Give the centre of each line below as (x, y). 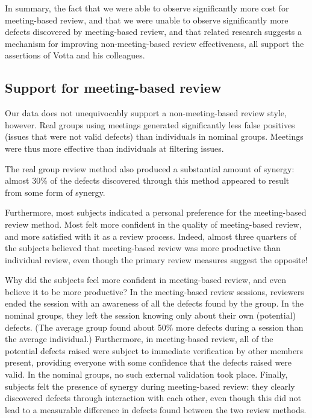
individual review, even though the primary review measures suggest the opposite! (156, 259)
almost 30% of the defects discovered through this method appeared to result (147, 180)
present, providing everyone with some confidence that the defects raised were (148, 362)
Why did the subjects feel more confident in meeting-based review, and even (145, 280)
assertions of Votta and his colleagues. (75, 55)
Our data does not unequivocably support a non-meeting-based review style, (146, 113)
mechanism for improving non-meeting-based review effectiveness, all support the (154, 43)
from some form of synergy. (55, 192)
